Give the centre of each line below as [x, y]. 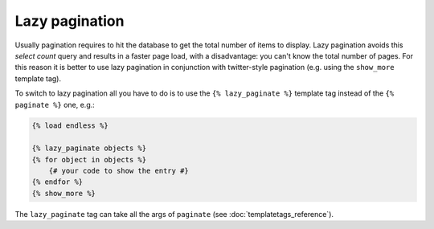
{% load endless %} [70, 126]
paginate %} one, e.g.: [55, 104]
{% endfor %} [57, 182]
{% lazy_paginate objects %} [89, 148]
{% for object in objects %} [89, 159]
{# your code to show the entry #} [119, 171]
